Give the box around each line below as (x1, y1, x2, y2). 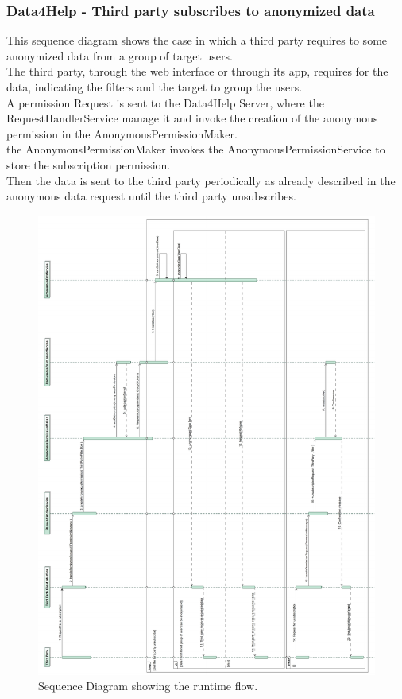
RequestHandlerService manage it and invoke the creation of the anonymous (6, 110, 378, 126)
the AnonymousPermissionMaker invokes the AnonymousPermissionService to (6, 141, 385, 157)
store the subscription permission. (6, 156, 171, 173)
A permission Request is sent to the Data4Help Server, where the (6, 94, 324, 111)
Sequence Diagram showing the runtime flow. (38, 678, 258, 694)
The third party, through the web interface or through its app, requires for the (6, 63, 388, 80)
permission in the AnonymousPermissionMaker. (6, 125, 238, 142)
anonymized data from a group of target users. (6, 47, 233, 64)
